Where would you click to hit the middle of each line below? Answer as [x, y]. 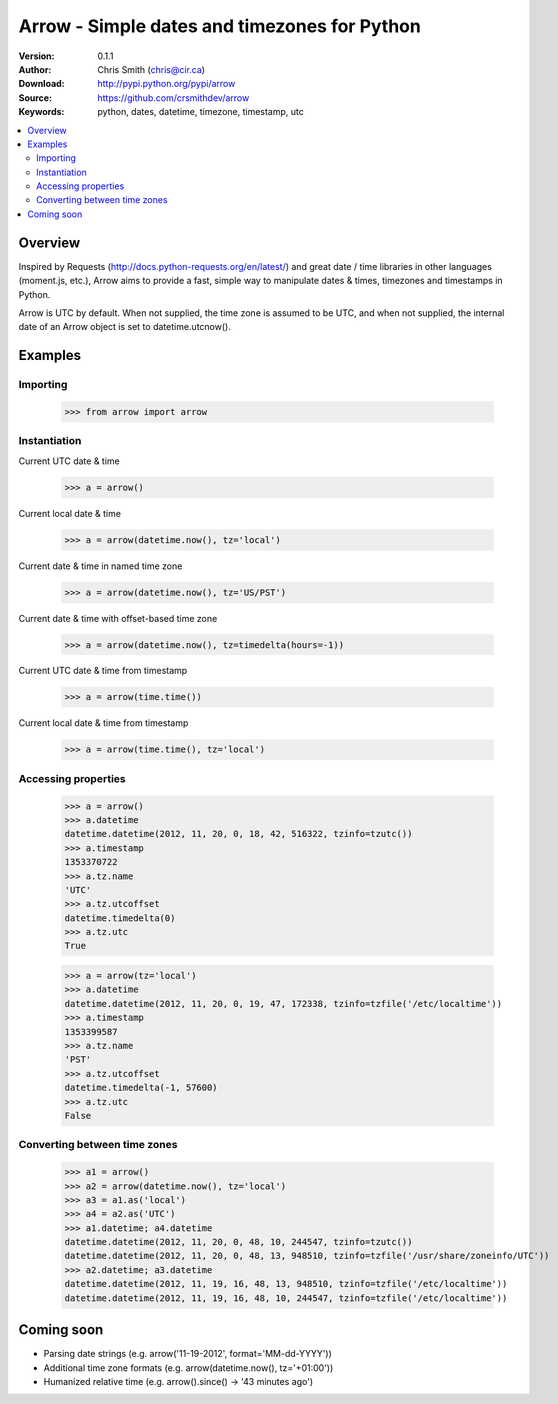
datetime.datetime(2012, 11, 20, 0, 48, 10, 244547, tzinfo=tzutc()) [238, 1242]
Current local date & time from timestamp [103, 723]
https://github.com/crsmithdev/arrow [173, 97]
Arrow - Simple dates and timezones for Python [220, 26]
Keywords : [41, 112]
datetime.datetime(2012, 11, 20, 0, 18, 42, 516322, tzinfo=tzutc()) [238, 834]
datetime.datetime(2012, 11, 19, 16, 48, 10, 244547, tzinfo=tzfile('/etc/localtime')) [286, 1298]
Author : [35, 69]
